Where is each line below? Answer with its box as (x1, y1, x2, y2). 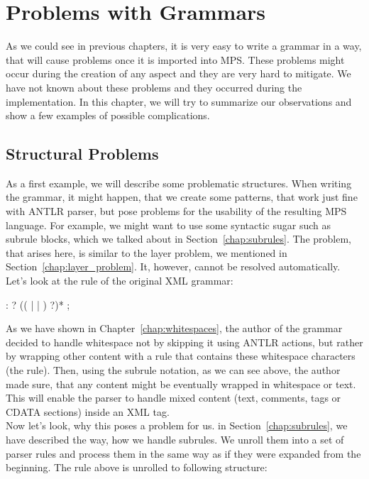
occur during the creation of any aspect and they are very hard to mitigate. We (6, 66, 351, 81)
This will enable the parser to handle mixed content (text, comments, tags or (6, 390, 341, 405)
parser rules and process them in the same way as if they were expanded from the (6, 446, 361, 461)
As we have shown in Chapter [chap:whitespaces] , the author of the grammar (6, 321, 343, 336)
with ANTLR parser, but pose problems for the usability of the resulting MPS (6, 204, 347, 219)
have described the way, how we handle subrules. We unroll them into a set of (6, 431, 344, 446)
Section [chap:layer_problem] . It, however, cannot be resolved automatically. (6, 259, 341, 274)
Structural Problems (6, 143, 159, 165)
